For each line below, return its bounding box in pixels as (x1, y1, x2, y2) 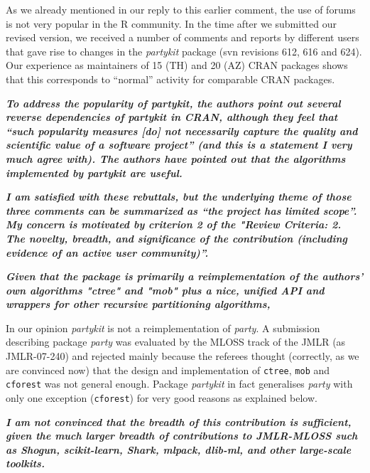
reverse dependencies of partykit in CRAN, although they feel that (6, 110, 338, 124)
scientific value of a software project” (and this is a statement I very (6, 137, 352, 152)
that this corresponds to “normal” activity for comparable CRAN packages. (6, 71, 335, 86)
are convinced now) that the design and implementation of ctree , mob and (6, 362, 330, 377)
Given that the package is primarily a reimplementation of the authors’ (6, 269, 364, 284)
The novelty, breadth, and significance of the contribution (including (6, 230, 347, 245)
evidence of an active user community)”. (6, 245, 209, 260)
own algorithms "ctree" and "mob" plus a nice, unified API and (6, 282, 325, 297)
